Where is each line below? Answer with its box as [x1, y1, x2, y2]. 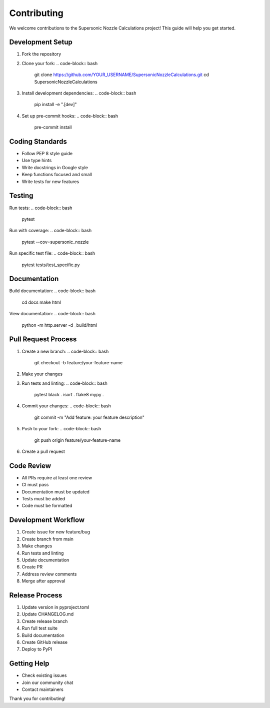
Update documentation [21, 557, 69, 563]
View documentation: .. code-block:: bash [9, 311, 96, 317]
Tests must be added [21, 496, 65, 502]
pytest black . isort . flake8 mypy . [34, 392, 104, 398]
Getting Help [9, 659, 49, 668]
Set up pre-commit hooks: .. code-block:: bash [21, 113, 118, 119]
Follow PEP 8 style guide [21, 151, 72, 157]
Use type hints [21, 158, 52, 164]
